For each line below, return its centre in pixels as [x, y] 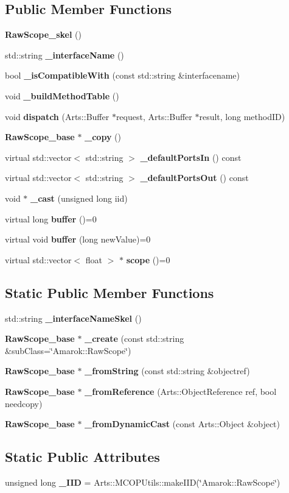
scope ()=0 [148, 259]
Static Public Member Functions [110, 292]
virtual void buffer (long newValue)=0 [78, 239]
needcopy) [24, 403]
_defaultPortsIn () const [191, 157]
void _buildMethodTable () [62, 95]
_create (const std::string [134, 339]
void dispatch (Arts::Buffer [57, 116]
